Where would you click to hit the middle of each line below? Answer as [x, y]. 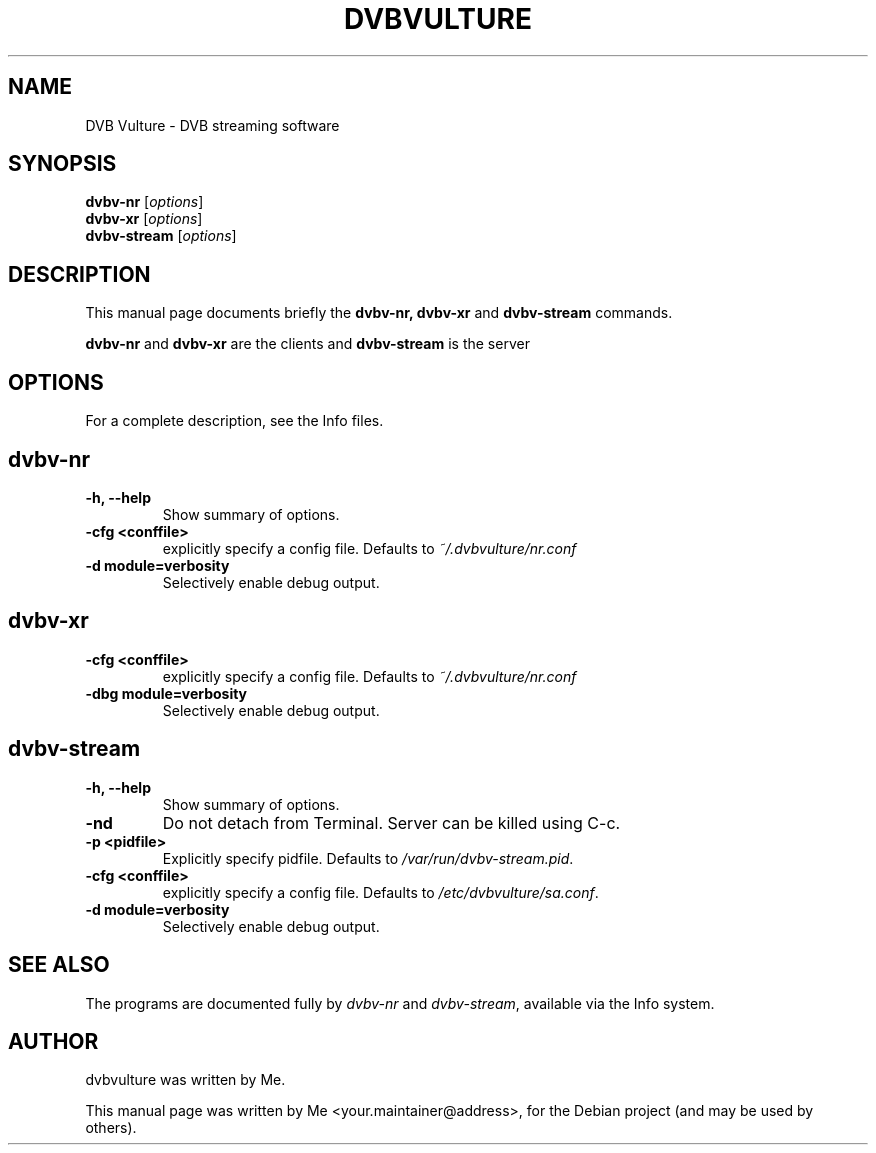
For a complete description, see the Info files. [234, 421]
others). [111, 1128]
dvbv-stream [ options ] [161, 236]
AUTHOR [53, 1041]
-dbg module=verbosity [166, 693]
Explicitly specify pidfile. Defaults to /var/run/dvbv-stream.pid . [368, 858]
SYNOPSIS [62, 164]
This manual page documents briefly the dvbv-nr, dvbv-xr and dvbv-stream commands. [379, 313]
